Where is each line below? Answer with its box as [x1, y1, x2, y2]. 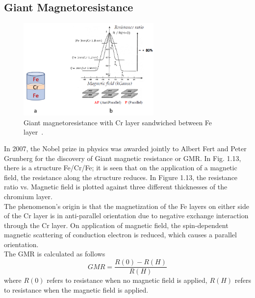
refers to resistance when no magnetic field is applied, [47, 275, 207, 285]
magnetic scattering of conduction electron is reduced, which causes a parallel [4, 229, 237, 240]
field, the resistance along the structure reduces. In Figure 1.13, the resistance [4, 172, 238, 182]
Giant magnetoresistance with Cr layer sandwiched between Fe [24, 117, 212, 127]
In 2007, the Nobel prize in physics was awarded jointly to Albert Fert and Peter [4, 143, 247, 153]
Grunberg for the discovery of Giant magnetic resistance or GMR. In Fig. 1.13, [4, 153, 241, 163]
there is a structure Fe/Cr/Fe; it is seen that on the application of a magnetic [4, 162, 237, 173]
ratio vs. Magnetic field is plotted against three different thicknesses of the [4, 182, 228, 192]
